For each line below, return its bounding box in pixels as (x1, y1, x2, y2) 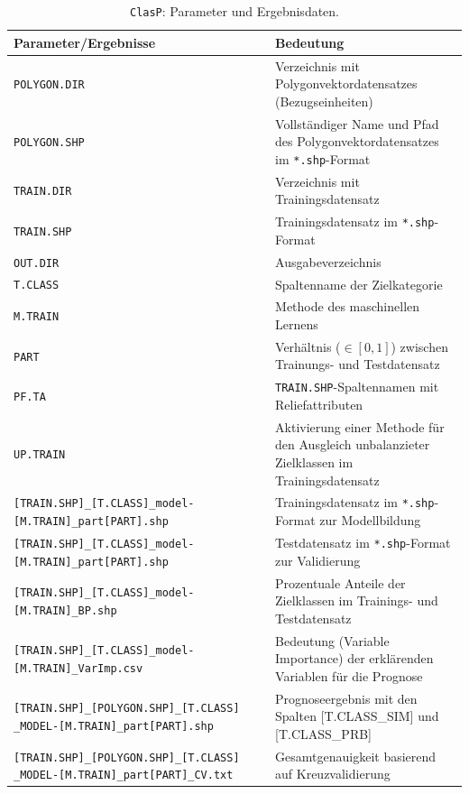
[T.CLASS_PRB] (275, 724, 372, 743)
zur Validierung (275, 550, 361, 569)
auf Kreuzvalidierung (275, 764, 391, 783)
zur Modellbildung (319, 511, 421, 530)
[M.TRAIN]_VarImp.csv (14, 661, 143, 675)
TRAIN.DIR (14, 185, 72, 198)
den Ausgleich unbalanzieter (275, 435, 430, 454)
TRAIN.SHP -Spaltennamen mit (275, 377, 439, 396)
